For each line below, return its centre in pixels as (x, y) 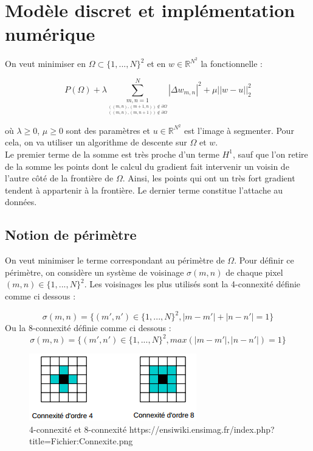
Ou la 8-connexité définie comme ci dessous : (88, 328)
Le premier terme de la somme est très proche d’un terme (112, 154)
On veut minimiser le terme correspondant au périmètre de (115, 260)
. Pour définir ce (264, 260)
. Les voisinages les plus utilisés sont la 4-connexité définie (192, 284)
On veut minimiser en (46, 64)
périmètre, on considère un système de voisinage (95, 272)
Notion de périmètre (71, 235)
